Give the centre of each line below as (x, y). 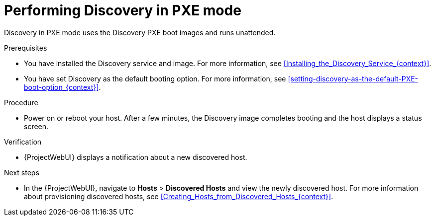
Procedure (21, 102)
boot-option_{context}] (61, 87)
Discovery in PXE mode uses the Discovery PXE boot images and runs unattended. (140, 32)
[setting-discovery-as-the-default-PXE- (353, 78)
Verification (23, 142)
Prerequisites (26, 48)
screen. (36, 126)
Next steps (22, 172)
